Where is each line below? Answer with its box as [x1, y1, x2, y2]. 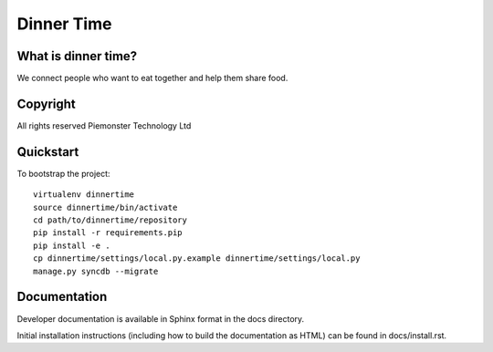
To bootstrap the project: [16, 168, 110, 179]
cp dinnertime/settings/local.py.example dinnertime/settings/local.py [33, 254, 361, 264]
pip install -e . [33, 240, 110, 251]
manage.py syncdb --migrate [33, 265, 159, 276]
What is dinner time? [16, 48, 138, 64]
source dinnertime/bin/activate [33, 202, 178, 212]
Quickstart [16, 144, 79, 160]
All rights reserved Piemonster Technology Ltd [16, 119, 192, 131]
